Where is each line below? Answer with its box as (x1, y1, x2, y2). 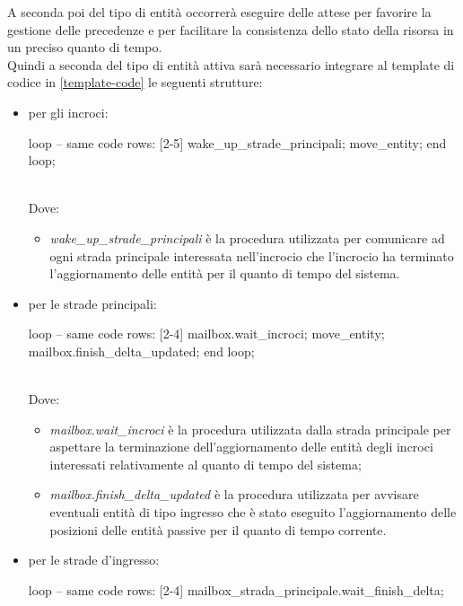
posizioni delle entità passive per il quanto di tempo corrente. (49, 520, 387, 539)
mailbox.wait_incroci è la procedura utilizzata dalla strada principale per (49, 419, 451, 438)
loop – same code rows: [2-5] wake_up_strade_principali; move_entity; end (28, 133, 447, 152)
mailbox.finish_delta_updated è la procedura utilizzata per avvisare (49, 485, 419, 504)
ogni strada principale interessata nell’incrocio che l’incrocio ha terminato (49, 246, 454, 265)
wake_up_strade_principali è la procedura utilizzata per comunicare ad (49, 228, 445, 247)
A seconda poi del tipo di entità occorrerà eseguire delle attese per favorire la (7, 3, 432, 21)
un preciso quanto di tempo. (7, 38, 162, 57)
